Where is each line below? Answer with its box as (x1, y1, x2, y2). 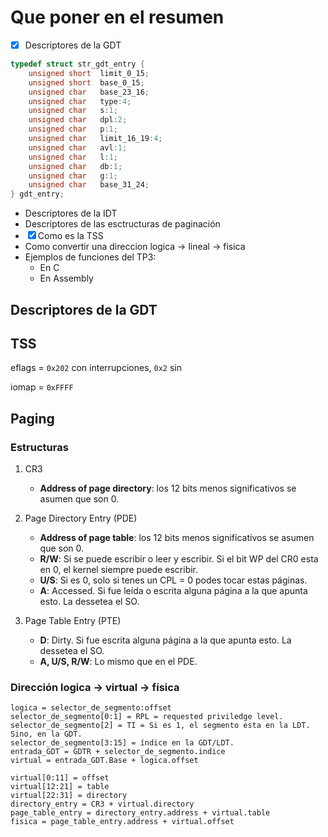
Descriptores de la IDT (24, 207, 118, 220)
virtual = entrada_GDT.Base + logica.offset (10, 756, 199, 766)
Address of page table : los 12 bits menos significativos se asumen (39, 532, 315, 544)
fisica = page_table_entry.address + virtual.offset (10, 817, 235, 827)
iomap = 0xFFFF (10, 381, 74, 393)
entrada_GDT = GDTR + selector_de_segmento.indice (10, 747, 226, 757)
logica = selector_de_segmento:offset (10, 703, 172, 713)
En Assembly (39, 272, 94, 285)
